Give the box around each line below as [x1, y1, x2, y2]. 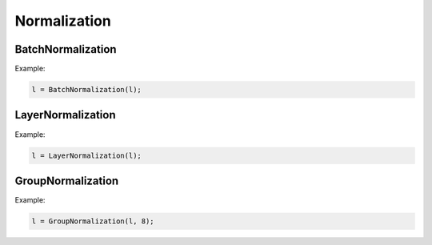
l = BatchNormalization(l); [31, 85, 142, 94]
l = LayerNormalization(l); [31, 151, 142, 160]
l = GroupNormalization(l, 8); [31, 217, 155, 226]
